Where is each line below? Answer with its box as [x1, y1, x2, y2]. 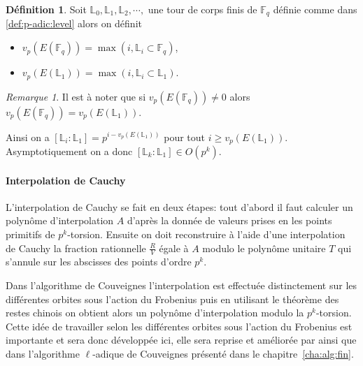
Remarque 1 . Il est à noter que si [6, 89, 146, 103]
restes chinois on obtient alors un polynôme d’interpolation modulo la [6, 305, 304, 320]
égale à [159, 240, 189, 255]
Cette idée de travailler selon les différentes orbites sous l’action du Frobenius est [6, 319, 353, 333]
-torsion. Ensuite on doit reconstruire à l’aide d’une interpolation [67, 226, 346, 241]
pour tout [164, 129, 205, 144]
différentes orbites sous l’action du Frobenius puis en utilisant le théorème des [6, 291, 339, 306]
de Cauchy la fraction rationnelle [6, 240, 146, 255]
